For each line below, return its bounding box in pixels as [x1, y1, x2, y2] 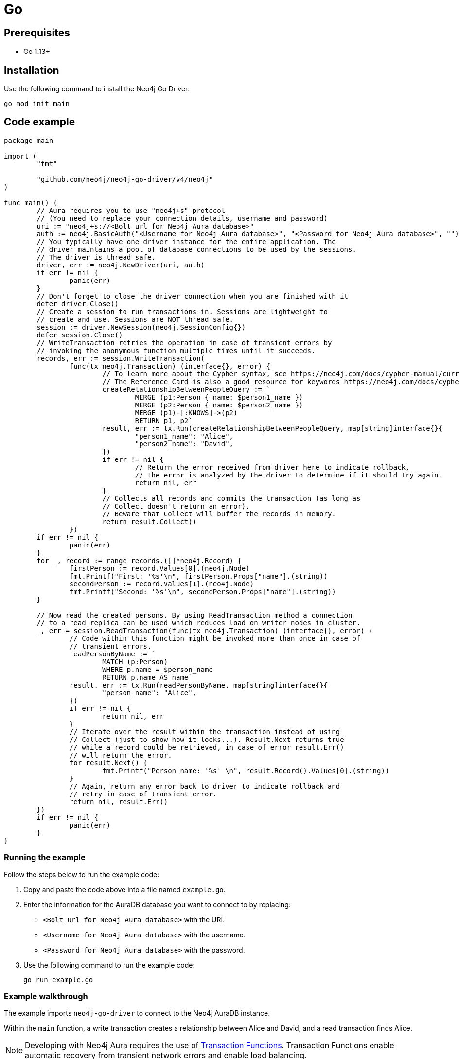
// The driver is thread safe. [36, 253, 156, 261]
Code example [4, 116, 75, 128]
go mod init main [4, 100, 70, 108]
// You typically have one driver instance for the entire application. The [36, 237, 336, 246]
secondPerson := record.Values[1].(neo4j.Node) [69, 580, 254, 588]
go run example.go [23, 975, 93, 984]
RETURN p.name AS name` [102, 673, 193, 681]
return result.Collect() [102, 517, 197, 526]
